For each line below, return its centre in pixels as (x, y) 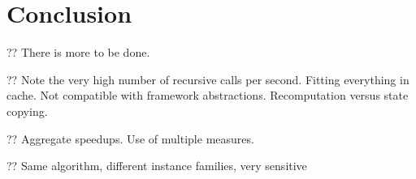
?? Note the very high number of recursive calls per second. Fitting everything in (208, 79)
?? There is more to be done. (78, 52)
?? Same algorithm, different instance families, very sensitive (157, 166)
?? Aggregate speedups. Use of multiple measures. (130, 138)
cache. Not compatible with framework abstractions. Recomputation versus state (208, 95)
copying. (27, 111)
